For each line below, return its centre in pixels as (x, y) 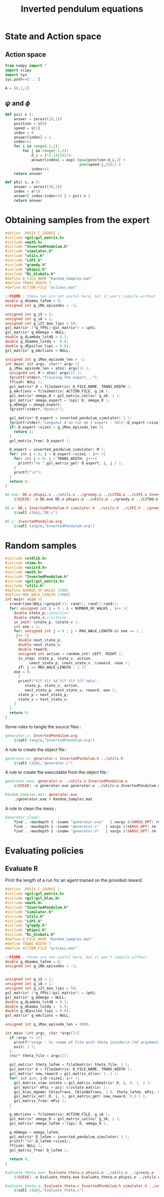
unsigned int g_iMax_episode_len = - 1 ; (46, 359)
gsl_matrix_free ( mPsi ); (40, 1101)
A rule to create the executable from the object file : (57, 772)
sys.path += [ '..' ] (23, 79)
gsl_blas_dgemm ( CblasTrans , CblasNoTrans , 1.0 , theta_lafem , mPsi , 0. (88, 1092)
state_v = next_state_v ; (43, 699)
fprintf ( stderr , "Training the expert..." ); (54, 378)
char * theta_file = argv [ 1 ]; (39, 1056)
